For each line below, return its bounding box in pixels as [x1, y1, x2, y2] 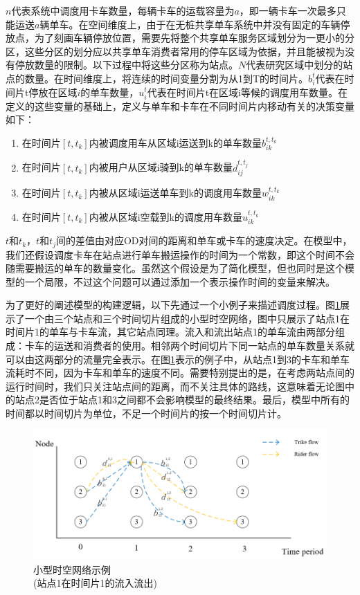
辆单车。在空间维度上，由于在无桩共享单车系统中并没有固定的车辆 [39, 17, 341, 31]
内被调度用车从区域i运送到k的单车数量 [89, 135, 262, 149]
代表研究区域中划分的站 [246, 57, 353, 72]
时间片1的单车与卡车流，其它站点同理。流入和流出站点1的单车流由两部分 [6, 324, 335, 339]
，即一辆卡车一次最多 [239, 3, 336, 17]
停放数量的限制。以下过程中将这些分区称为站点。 [15, 57, 238, 72]
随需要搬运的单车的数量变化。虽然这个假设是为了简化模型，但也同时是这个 [6, 261, 345, 275]
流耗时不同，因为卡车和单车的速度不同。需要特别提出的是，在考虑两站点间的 [6, 365, 354, 380]
